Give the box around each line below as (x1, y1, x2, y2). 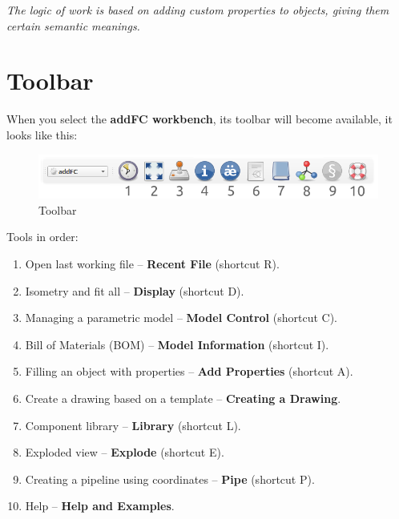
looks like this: (6, 126, 78, 143)
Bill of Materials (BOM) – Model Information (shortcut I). (25, 336, 329, 352)
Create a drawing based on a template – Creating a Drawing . (25, 390, 341, 407)
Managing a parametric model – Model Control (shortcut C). (25, 309, 337, 326)
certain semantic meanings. (6, 17, 140, 34)
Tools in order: (6, 228, 79, 245)
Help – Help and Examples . (25, 497, 175, 514)
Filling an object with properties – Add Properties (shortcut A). (25, 363, 353, 380)
